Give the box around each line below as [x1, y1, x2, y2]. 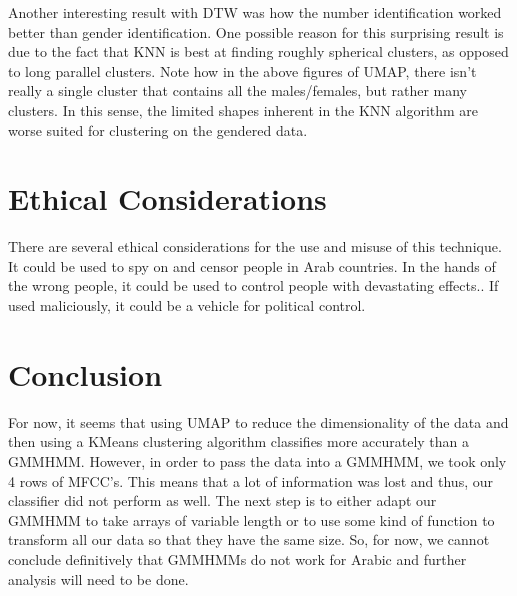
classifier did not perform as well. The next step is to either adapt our [8, 490, 437, 511]
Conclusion [8, 353, 163, 394]
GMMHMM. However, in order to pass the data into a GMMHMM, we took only [8, 450, 507, 471]
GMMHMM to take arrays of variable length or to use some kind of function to [8, 509, 495, 530]
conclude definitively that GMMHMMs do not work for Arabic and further [8, 548, 467, 569]
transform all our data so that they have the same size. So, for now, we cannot [8, 529, 490, 550]
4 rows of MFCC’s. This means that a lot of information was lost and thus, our [8, 470, 494, 491]
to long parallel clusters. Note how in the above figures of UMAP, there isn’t [8, 60, 477, 81]
